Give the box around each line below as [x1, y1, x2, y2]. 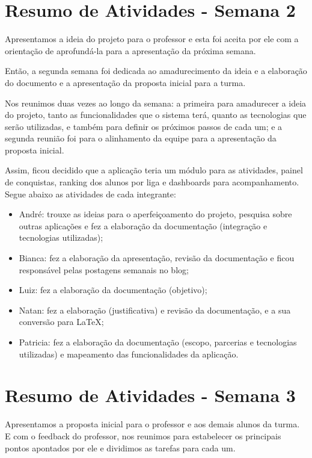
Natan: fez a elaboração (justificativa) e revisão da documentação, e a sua [19, 303, 291, 316]
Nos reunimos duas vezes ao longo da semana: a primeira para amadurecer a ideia [5, 96, 307, 109]
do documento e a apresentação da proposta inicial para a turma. [5, 76, 246, 88]
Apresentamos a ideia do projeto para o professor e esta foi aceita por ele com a [5, 32, 299, 45]
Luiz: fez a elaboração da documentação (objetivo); [19, 283, 207, 296]
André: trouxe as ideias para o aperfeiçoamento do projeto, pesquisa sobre [19, 208, 292, 220]
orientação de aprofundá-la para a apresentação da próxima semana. [5, 44, 256, 57]
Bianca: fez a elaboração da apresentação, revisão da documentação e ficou [19, 252, 295, 264]
